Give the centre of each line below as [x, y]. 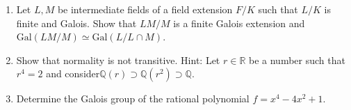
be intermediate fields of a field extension [145, 9]
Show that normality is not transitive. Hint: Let [118, 60]
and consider [73, 73]
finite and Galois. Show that [76, 23]
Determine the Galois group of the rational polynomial [133, 99]
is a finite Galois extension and [239, 23]
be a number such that [297, 60]
